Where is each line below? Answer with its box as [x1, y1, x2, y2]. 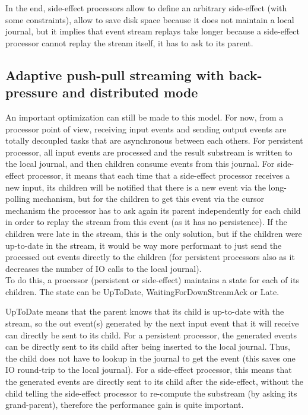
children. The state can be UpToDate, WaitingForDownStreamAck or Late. [5, 285, 280, 297]
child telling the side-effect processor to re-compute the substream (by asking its [5, 387, 297, 399]
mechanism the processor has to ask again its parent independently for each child [5, 204, 301, 216]
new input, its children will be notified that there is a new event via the [5, 180, 266, 193]
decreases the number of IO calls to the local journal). [5, 262, 202, 274]
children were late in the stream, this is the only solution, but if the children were [5, 227, 302, 239]
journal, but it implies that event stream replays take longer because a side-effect [5, 25, 300, 37]
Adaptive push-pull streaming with [5, 65, 224, 84]
